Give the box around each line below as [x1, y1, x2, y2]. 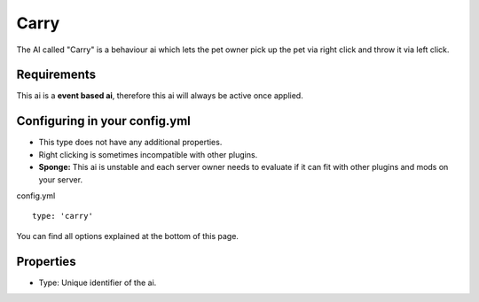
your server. [38, 174, 83, 185]
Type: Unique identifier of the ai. [38, 277, 157, 288]
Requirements [16, 67, 97, 82]
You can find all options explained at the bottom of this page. [16, 230, 239, 241]
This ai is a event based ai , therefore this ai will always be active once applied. [16, 90, 303, 101]
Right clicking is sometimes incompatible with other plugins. [38, 149, 258, 159]
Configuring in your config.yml [16, 113, 191, 128]
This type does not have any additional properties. [38, 137, 223, 148]
